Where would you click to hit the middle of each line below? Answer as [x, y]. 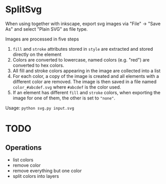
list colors [23, 159]
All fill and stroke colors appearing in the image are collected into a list [87, 71]
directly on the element [37, 54]
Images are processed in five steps [42, 39]
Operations [23, 147]
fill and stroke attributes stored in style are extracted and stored [83, 49]
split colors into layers [36, 176]
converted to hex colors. [38, 65]
